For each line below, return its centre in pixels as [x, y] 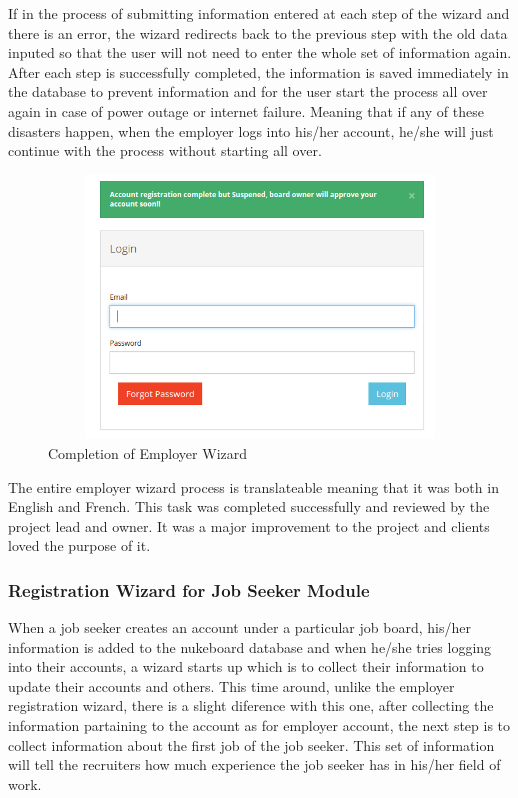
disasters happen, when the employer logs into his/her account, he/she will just [251, 130]
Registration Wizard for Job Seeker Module [189, 589]
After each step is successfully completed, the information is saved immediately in [258, 71]
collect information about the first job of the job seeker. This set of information [251, 744]
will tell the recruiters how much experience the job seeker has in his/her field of [254, 764]
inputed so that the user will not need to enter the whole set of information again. [260, 52]
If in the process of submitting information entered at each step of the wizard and [259, 13]
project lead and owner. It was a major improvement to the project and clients [249, 525]
